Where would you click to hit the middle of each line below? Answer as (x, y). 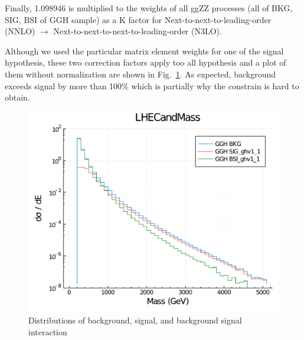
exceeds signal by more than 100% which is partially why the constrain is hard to (152, 85)
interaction (48, 332)
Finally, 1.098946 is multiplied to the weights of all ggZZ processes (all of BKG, (149, 8)
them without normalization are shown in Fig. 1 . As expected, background (140, 74)
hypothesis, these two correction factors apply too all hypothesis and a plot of (146, 62)
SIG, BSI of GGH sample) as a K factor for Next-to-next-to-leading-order (138, 19)
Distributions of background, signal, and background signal (135, 320)
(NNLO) (20, 31)
